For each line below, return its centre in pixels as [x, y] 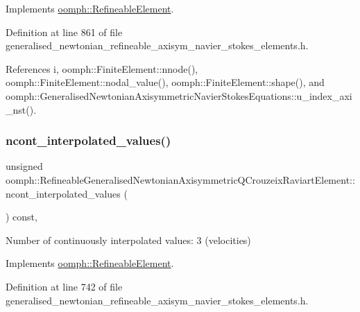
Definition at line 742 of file [64, 286]
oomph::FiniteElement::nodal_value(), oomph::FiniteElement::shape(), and [165, 82]
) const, [22, 217]
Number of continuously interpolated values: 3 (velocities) [128, 240]
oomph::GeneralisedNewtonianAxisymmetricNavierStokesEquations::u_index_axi [179, 95]
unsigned [24, 166]
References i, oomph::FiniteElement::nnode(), [102, 68]
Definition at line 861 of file [64, 32]
